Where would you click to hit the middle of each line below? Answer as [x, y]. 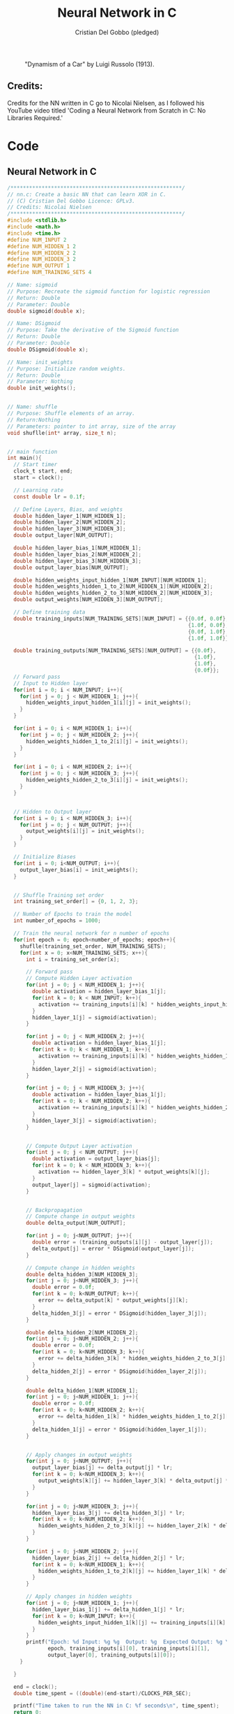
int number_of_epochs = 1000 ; [57, 921]
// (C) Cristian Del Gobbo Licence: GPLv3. [71, 201]
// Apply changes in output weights [79, 1455]
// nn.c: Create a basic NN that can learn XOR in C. [87, 194]
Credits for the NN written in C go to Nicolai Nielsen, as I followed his [106, 103]
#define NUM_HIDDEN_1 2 [42, 246]
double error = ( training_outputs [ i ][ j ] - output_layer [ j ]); [123, 1242]
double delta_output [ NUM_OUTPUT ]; [76, 1223]
